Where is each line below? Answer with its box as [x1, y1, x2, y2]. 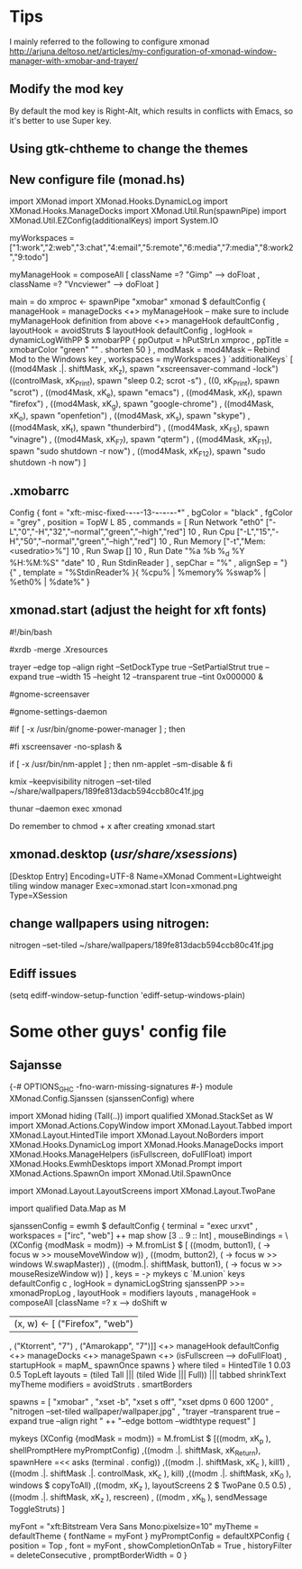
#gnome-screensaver [9, 688, 90, 699]
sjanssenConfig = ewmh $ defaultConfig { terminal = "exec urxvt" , [9, 1220, 259, 1231]
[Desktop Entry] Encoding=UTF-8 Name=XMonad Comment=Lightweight [9, 871, 282, 881]
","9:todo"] [9, 251, 49, 263]
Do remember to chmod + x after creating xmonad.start [9, 820, 215, 831]
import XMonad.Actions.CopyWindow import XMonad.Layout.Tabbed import [9, 1120, 293, 1131]
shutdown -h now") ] [9, 457, 87, 468]
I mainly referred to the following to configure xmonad [9, 36, 210, 47]
